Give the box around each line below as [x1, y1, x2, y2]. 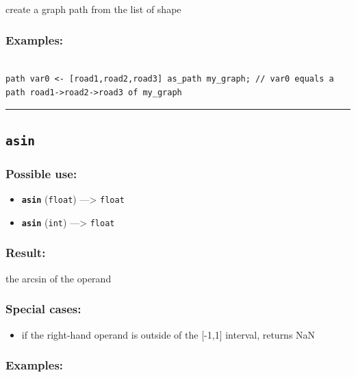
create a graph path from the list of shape [5, 2, 181, 16]
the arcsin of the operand [5, 271, 112, 285]
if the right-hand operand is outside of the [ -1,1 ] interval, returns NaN [21, 327, 316, 341]
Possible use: [5, 165, 77, 182]
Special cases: [5, 300, 81, 317]
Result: [5, 244, 46, 261]
